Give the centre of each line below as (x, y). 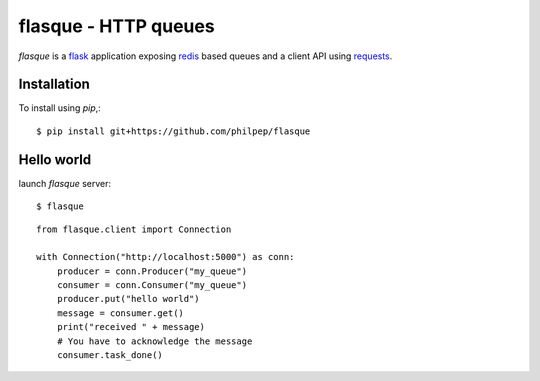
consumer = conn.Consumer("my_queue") (152, 285)
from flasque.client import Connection (134, 229)
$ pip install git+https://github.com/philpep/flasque (173, 131)
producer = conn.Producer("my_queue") (152, 271)
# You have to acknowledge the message (154, 341)
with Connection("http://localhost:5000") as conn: (165, 257)
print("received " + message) (130, 327)
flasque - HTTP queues (116, 26)
